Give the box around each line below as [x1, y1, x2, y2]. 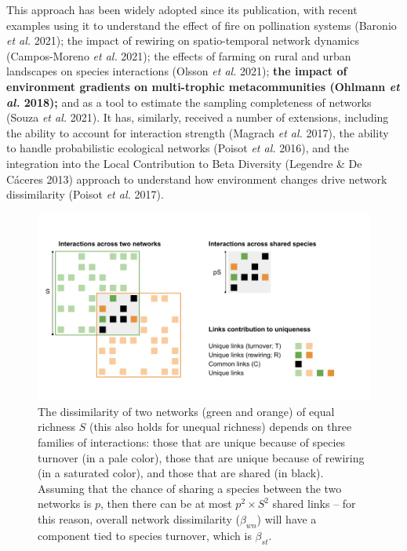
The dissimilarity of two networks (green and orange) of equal [38, 403, 335, 419]
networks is [38, 495, 92, 512]
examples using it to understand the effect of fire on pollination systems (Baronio [6, 16, 397, 33]
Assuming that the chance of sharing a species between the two [38, 480, 342, 496]
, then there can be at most [100, 495, 232, 512]
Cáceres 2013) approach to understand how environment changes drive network [6, 170, 387, 187]
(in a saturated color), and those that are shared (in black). [38, 465, 324, 481]
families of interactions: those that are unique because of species [38, 434, 346, 450]
